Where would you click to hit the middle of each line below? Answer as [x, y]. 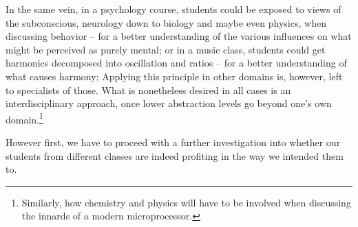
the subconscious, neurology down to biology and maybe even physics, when [166, 22]
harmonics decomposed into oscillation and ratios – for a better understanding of [176, 63]
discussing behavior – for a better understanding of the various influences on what [179, 36]
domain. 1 [24, 118]
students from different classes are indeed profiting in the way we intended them [175, 155]
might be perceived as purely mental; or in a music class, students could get [166, 49]
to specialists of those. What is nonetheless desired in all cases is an [148, 89]
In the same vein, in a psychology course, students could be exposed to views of [173, 9]
